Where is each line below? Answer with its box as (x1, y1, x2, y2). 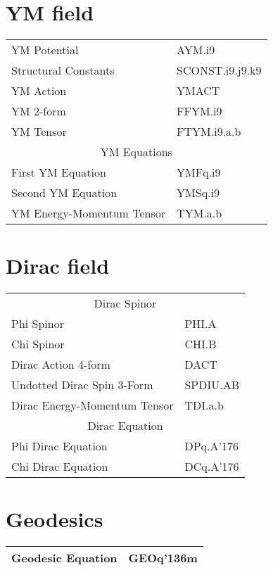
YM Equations (100, 144, 172, 160)
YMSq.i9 (177, 184, 220, 201)
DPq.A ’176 (184, 438, 239, 455)
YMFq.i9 (177, 164, 221, 181)
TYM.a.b (177, 205, 222, 222)
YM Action (11, 82, 67, 99)
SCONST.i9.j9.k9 (177, 62, 262, 79)
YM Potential (11, 42, 79, 58)
